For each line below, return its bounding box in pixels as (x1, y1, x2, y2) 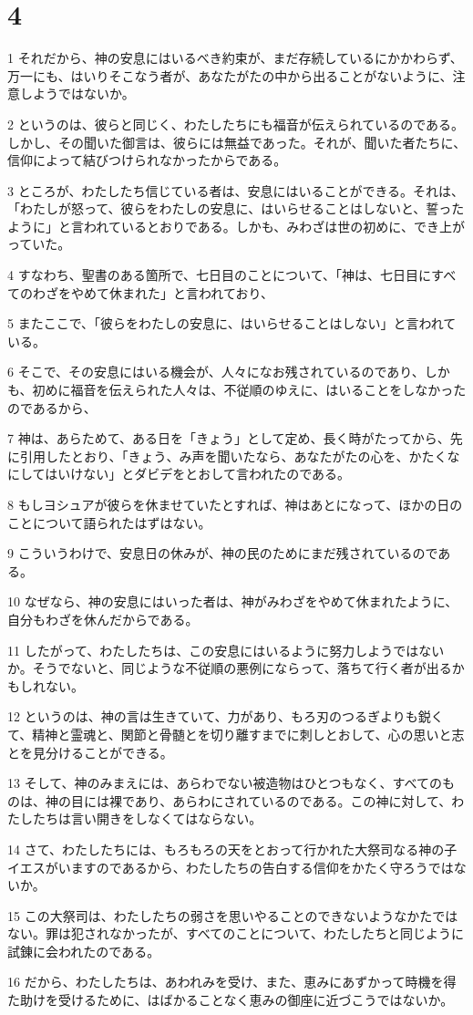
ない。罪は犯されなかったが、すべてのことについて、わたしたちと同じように (7, 924, 465, 943)
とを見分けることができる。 (7, 742, 173, 761)
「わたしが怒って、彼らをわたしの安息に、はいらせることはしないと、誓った (7, 199, 465, 218)
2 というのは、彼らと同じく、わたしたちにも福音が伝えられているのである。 (7, 114, 465, 133)
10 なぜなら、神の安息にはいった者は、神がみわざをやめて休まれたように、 (7, 592, 458, 611)
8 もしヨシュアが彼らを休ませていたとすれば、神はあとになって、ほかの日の (7, 495, 463, 513)
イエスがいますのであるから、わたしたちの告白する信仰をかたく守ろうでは (7, 857, 454, 876)
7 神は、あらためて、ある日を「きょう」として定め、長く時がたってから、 (7, 429, 450, 448)
